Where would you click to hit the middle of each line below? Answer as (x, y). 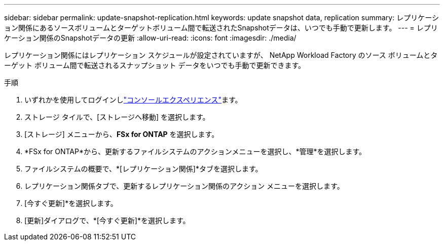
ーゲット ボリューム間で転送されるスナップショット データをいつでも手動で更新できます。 (155, 65)
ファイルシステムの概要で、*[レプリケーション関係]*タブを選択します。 (143, 169)
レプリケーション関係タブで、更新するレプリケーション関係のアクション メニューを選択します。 (184, 186)
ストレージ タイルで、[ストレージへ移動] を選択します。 (117, 117)
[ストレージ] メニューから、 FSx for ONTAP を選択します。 (122, 134)
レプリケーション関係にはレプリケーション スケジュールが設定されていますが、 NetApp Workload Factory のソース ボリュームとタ (221, 55)
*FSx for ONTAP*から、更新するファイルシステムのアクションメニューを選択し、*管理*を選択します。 (195, 151)
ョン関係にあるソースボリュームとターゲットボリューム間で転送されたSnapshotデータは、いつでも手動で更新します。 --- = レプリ (221, 28)
